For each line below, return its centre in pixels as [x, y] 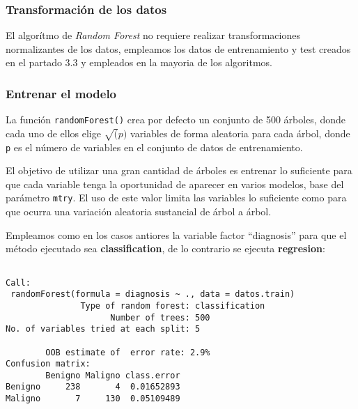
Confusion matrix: [48, 364]
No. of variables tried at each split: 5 [103, 329]
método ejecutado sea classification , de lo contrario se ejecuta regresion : [165, 248]
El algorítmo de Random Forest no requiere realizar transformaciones [153, 35]
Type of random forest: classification [173, 306]
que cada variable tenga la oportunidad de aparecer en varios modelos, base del [175, 184]
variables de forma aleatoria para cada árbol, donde [240, 133]
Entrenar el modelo [61, 93]
